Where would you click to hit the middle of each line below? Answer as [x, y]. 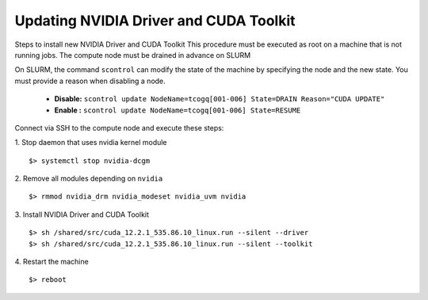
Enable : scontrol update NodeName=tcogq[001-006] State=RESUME [178, 110]
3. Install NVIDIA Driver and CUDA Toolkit [82, 215]
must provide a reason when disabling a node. [90, 81]
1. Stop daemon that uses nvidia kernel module [91, 142]
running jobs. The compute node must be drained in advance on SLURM [133, 55]
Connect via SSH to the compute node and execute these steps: [119, 127]
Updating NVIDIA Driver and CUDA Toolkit [155, 21]
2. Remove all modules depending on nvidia [89, 179]
